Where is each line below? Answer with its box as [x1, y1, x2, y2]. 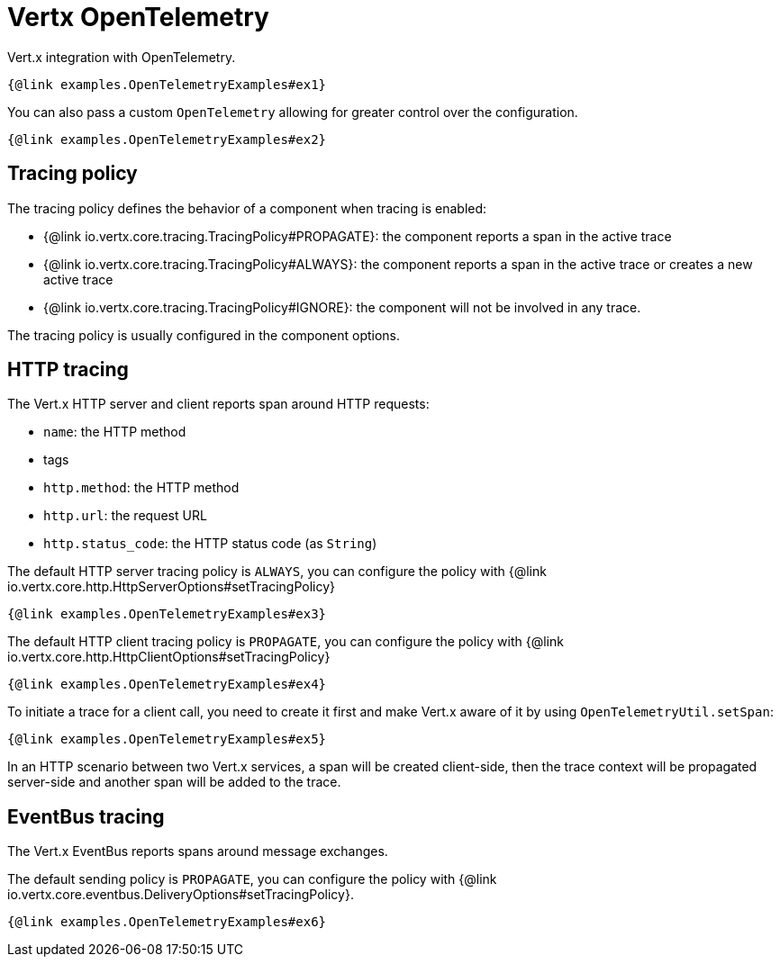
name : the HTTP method [43, 424, 186, 440]
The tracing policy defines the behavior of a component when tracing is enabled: [7, 200, 487, 216]
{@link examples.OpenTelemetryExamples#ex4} [7, 677, 327, 692]
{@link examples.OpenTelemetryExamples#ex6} [7, 914, 327, 930]
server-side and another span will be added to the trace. [7, 774, 341, 790]
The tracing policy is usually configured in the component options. [7, 327, 401, 343]
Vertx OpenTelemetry [7, 2, 269, 32]
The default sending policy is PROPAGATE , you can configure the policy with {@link [7, 871, 497, 887]
